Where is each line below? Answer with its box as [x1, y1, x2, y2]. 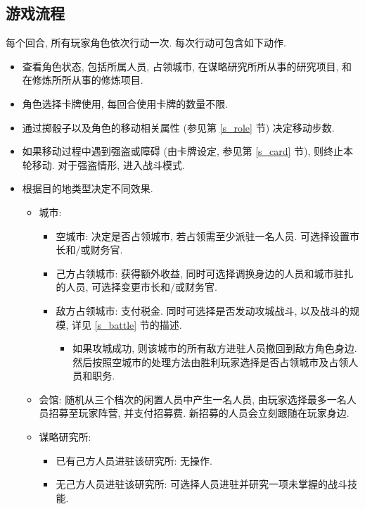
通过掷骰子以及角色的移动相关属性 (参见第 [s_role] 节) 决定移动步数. [22, 120, 335, 134]
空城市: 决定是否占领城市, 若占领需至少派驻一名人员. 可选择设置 [56, 228, 350, 243]
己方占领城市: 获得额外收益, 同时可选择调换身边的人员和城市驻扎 [56, 265, 354, 280]
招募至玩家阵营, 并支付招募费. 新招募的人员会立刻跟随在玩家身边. [49, 406, 350, 420]
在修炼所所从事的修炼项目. [22, 73, 143, 87]
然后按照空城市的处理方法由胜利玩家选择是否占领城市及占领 [72, 354, 349, 369]
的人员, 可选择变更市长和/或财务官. [56, 279, 217, 294]
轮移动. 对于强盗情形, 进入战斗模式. [22, 157, 185, 172]
